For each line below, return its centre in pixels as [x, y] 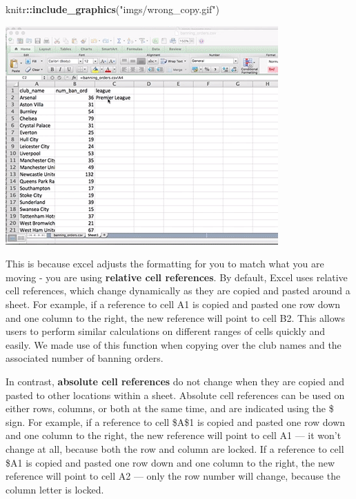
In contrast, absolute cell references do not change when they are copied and [175, 381]
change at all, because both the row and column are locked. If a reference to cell [175, 448]
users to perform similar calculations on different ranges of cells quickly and [166, 331]
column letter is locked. [55, 489]
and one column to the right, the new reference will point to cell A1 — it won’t [174, 435]
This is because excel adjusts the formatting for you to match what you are [165, 264]
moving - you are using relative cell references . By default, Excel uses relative [177, 277]
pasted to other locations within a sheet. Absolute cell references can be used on [175, 395]
